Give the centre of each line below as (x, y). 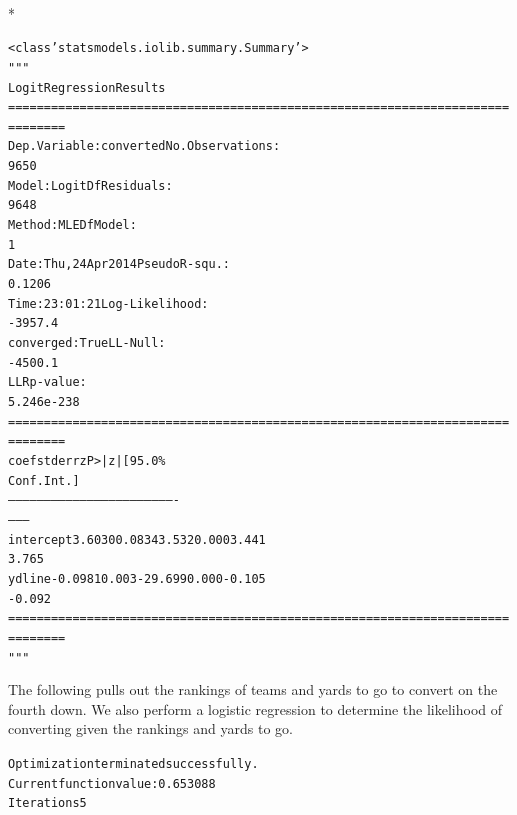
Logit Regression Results (87, 87)
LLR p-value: (47, 382)
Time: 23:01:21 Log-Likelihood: (108, 303)
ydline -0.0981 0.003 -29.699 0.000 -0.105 (137, 578)
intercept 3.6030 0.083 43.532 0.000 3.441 (137, 539)
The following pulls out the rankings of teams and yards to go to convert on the (253, 689)
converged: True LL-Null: (87, 343)
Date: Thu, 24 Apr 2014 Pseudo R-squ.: (119, 264)
